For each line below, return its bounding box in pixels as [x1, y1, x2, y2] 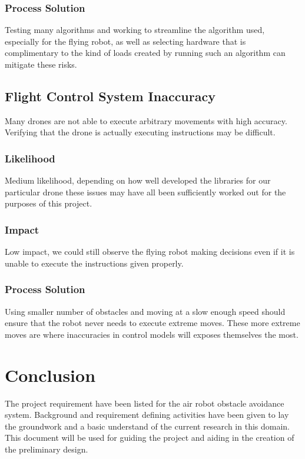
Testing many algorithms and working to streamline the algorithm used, [5, 24, 265, 36]
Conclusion [5, 362, 96, 387]
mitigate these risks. [5, 58, 77, 70]
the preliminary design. [5, 443, 88, 455]
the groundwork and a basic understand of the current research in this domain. [5, 420, 290, 432]
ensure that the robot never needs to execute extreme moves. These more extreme [5, 317, 300, 329]
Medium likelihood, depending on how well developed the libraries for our [5, 174, 271, 187]
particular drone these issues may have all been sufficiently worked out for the [5, 185, 286, 198]
